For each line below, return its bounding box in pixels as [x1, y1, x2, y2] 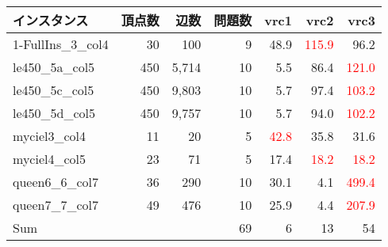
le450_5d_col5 [13, 104, 96, 122]
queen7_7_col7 [13, 196, 99, 214]
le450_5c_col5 [13, 81, 94, 99]
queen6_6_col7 [13, 173, 99, 191]
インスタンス [13, 11, 89, 29]
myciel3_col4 [13, 127, 86, 145]
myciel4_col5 [13, 150, 86, 168]
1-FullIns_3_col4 [13, 35, 109, 53]
